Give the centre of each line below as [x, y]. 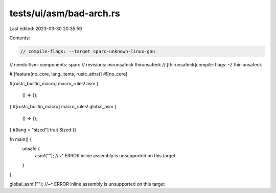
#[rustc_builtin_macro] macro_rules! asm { [54, 83]
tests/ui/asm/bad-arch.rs [65, 13]
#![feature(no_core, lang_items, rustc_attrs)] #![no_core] [68, 74]
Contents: [20, 38]
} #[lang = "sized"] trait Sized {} [43, 130]
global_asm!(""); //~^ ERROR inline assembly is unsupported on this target [87, 184]
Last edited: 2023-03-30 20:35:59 [46, 29]
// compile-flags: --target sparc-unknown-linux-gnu [88, 51]
